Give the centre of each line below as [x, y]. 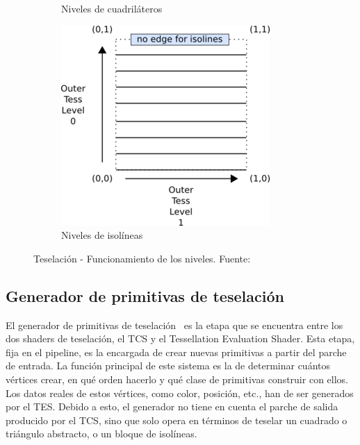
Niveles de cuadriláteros [112, 8]
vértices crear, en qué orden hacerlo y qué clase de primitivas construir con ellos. [177, 379]
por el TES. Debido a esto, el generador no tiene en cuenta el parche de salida [172, 406]
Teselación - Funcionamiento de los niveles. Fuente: [142, 258]
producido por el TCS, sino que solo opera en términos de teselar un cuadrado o [177, 420]
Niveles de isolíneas [102, 235]
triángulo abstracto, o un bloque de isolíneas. [101, 434]
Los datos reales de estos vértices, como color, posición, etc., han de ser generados [180, 393]
